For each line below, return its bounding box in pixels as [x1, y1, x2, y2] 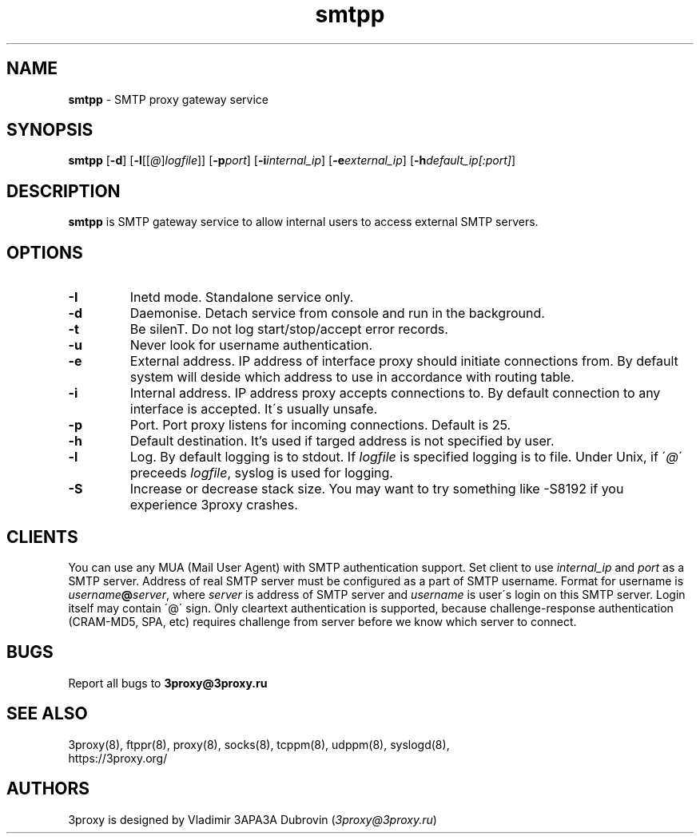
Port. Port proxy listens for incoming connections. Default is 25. [129, 417, 511, 434]
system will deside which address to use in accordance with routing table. [129, 369, 575, 386]
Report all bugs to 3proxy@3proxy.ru [68, 676, 268, 690]
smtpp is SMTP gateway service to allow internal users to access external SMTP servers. [68, 215, 539, 229]
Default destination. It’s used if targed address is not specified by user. [129, 433, 555, 450]
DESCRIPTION [6, 180, 121, 201]
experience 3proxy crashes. [129, 497, 298, 513]
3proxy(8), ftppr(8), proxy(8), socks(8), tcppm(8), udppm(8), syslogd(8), [68, 737, 450, 751]
